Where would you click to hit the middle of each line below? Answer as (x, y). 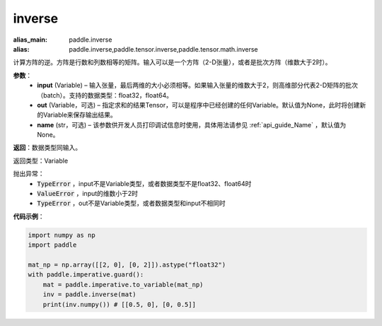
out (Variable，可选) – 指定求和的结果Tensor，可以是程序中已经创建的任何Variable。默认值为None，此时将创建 (198, 105)
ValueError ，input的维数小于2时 (87, 194)
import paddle (52, 245)
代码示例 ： (29, 216)
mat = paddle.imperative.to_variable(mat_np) (123, 284)
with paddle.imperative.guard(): (86, 275)
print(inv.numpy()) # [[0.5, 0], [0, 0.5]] (119, 304)
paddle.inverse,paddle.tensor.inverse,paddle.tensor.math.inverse (163, 49)
